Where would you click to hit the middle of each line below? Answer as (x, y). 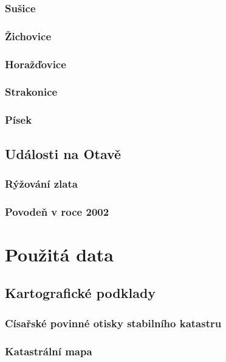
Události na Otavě (63, 153)
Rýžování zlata (41, 183)
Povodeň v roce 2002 (57, 211)
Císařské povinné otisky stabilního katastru (113, 323)
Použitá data (59, 254)
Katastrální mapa (49, 351)
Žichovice (28, 36)
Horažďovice (36, 64)
